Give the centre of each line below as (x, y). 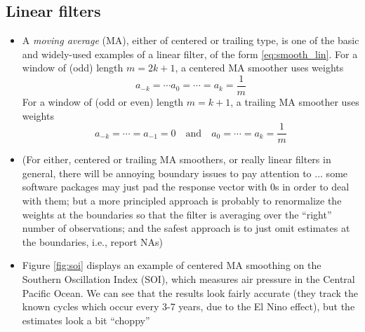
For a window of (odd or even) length (103, 102)
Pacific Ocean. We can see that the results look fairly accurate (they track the (190, 292)
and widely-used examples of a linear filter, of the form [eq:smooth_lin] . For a (190, 54)
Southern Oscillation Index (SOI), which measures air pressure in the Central (188, 279)
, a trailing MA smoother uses (295, 102)
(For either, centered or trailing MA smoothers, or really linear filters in (177, 159)
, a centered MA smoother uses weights (259, 68)
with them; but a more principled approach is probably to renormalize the (182, 201)
